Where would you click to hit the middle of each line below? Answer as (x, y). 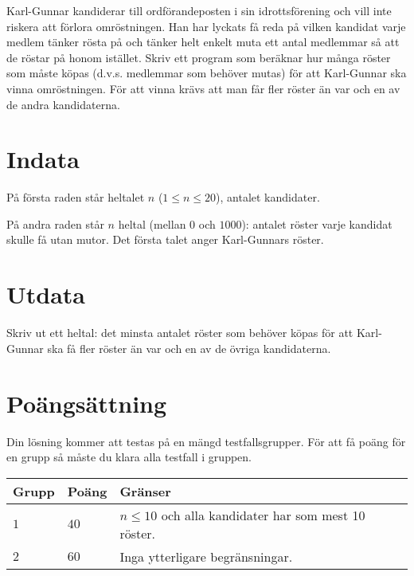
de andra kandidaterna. (63, 104)
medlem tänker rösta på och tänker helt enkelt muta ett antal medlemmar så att (203, 42)
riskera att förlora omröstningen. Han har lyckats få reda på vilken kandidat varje (206, 26)
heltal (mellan (152, 223)
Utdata (46, 294)
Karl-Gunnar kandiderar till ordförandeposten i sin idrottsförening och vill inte (199, 10)
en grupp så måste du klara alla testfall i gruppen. (129, 457)
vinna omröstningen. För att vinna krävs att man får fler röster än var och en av (203, 88)
